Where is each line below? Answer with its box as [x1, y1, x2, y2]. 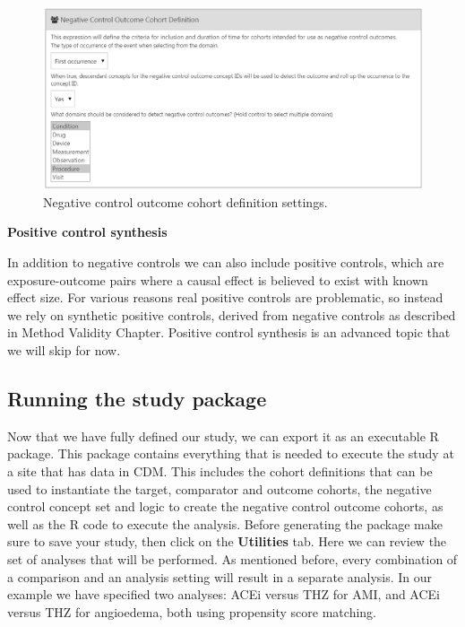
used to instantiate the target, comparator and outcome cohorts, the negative [7, 479, 432, 498]
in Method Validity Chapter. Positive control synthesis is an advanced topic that [7, 323, 451, 342]
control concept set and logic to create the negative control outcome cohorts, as [7, 497, 443, 516]
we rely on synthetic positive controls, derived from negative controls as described [7, 305, 456, 324]
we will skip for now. [7, 341, 121, 360]
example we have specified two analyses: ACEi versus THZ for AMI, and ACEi [7, 585, 441, 604]
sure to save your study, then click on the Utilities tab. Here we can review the [7, 532, 447, 551]
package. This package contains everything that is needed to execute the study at [7, 444, 454, 463]
